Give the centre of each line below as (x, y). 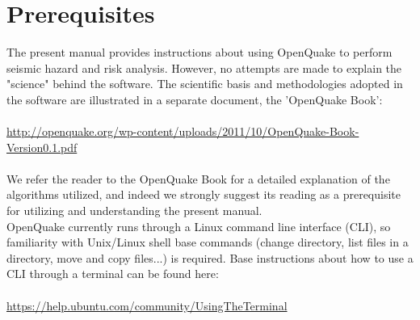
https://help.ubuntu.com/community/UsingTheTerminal (147, 305)
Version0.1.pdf (42, 147)
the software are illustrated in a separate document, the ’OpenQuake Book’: (195, 99)
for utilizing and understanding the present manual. (134, 211)
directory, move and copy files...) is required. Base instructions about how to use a (210, 257)
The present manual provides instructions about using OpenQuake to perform (199, 52)
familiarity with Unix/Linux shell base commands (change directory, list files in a (208, 242)
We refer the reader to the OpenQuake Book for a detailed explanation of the (198, 178)
